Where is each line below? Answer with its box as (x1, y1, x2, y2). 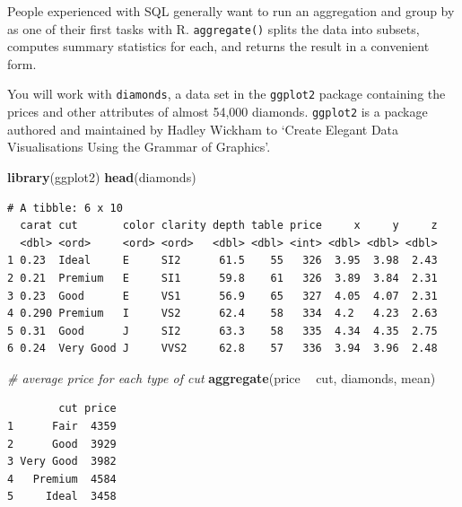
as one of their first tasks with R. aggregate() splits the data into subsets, (7, 19, 420, 38)
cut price (58, 402, 117, 415)
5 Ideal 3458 (7, 490, 117, 503)
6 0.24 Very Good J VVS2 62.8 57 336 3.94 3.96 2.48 (7, 342, 438, 355)
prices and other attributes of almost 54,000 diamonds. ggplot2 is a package (7, 102, 428, 121)
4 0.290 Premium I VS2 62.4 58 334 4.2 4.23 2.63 (7, 307, 438, 320)
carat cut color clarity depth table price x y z (20, 219, 438, 232)
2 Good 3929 (7, 437, 117, 450)
